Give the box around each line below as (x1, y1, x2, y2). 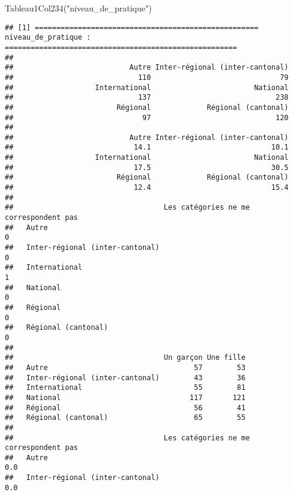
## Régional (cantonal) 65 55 (5, 413, 246, 422)
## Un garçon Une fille (5, 353, 246, 362)
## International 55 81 (5, 383, 246, 392)
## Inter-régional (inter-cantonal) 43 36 (5, 373, 246, 382)
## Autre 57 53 (5, 363, 246, 372)
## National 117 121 (5, 393, 246, 402)
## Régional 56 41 (5, 403, 246, 412)
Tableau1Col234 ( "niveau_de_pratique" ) (5, 2, 152, 14)
